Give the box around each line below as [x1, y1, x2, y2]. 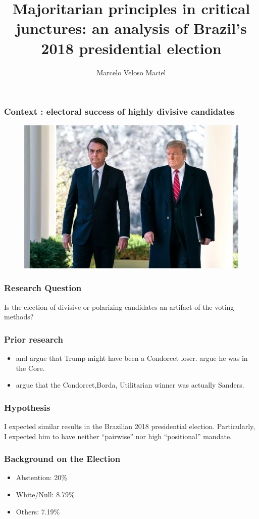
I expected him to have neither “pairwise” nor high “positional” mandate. [4, 431, 232, 441]
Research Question [4, 281, 82, 294]
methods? [4, 311, 34, 322]
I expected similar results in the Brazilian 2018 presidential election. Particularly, [4, 421, 255, 431]
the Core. [16, 362, 45, 373]
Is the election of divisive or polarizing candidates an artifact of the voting [4, 301, 234, 312]
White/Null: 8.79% [16, 489, 75, 499]
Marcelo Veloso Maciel [96, 67, 166, 77]
